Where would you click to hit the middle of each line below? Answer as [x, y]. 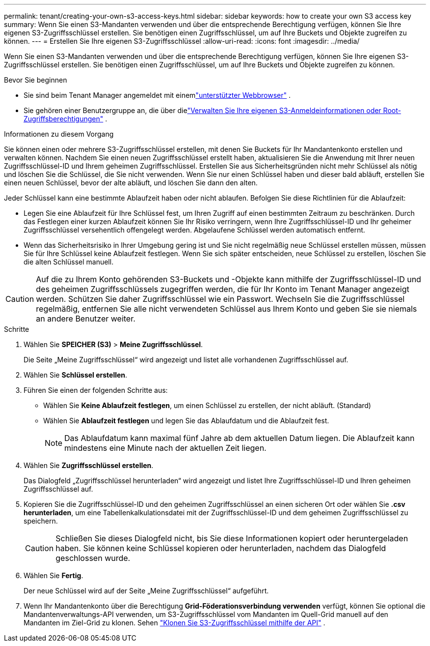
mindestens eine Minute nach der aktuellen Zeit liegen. [165, 448]
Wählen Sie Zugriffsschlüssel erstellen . [89, 465]
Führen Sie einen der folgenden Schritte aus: [96, 390]
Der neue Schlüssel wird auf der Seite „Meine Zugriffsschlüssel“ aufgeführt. [146, 591]
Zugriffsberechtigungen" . [66, 119]
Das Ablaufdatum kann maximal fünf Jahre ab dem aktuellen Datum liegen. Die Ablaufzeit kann [240, 438]
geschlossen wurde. [93, 558]
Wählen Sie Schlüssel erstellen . [76, 375]
